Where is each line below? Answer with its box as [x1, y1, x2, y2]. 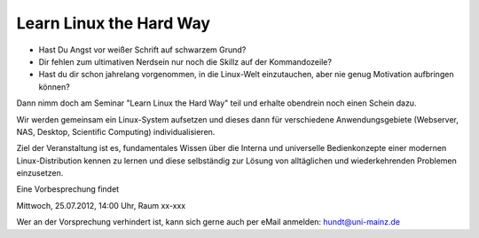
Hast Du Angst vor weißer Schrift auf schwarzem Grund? [38, 44, 247, 55]
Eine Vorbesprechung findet [16, 184, 120, 194]
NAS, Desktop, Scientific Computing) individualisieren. [16, 126, 216, 137]
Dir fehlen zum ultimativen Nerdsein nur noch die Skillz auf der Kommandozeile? [38, 56, 333, 67]
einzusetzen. [16, 168, 64, 178]
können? [38, 81, 70, 92]
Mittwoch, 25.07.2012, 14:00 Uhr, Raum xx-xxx [16, 200, 186, 210]
